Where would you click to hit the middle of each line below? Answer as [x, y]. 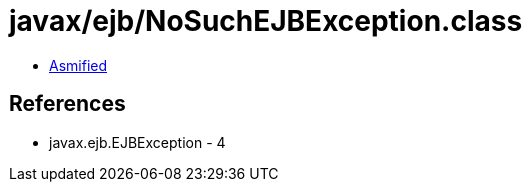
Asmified [78, 65]
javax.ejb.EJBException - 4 [137, 142]
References [67, 104]
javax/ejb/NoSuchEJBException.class [266, 21]
